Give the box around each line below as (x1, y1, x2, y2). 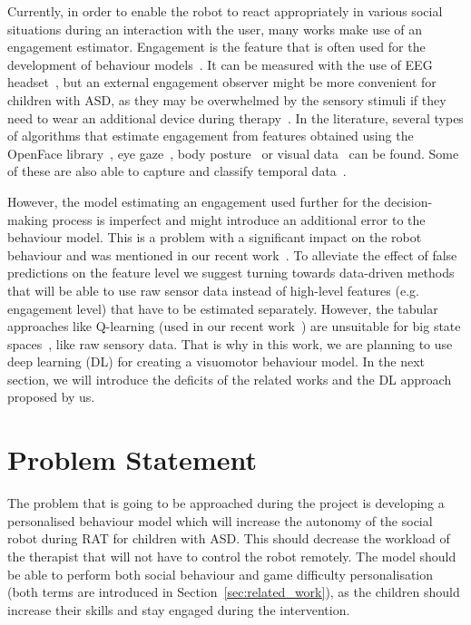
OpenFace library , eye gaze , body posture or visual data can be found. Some (7, 143, 459, 162)
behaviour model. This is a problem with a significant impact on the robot (7, 228, 422, 247)
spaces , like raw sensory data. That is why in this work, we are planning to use (7, 334, 453, 353)
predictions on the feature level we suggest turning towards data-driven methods (7, 263, 455, 282)
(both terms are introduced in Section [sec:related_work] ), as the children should (7, 582, 460, 601)
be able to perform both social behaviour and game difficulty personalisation (7, 564, 434, 583)
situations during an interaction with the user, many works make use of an (7, 19, 423, 38)
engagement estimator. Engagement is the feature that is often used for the (7, 37, 426, 56)
